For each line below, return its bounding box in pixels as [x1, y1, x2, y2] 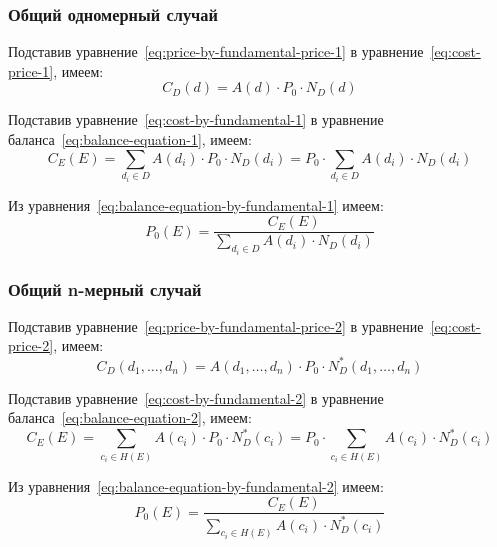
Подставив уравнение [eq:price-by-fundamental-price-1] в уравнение [8, 41, 424, 62]
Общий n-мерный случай [8, 276, 202, 301]
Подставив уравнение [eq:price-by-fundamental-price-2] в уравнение [8, 315, 424, 336]
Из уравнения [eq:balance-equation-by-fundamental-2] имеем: [8, 475, 384, 496]
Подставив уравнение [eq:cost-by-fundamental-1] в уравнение [8, 109, 384, 130]
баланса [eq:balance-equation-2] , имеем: [8, 407, 252, 428]
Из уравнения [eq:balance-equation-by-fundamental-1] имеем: [8, 194, 384, 215]
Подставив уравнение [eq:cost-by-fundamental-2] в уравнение [8, 387, 384, 408]
